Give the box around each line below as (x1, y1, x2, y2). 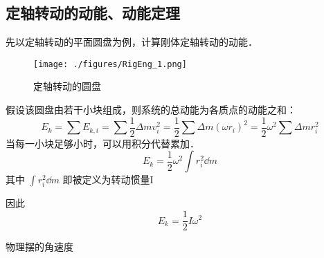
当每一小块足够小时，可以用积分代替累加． (6, 136, 199, 150)
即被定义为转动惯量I (62, 172, 154, 187)
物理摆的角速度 (6, 239, 73, 254)
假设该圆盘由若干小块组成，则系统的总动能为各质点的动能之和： (6, 102, 296, 117)
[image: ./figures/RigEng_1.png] (33, 59, 187, 69)
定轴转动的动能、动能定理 (6, 2, 180, 24)
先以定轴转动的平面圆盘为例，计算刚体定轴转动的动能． (6, 35, 258, 49)
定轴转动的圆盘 (33, 79, 101, 93)
